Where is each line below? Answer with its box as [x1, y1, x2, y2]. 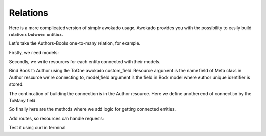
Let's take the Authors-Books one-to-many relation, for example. [9, 40, 141, 46]
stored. [9, 81, 24, 87]
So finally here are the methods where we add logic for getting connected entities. [9, 106, 176, 112]
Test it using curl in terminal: [9, 125, 66, 131]
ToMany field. [9, 98, 37, 103]
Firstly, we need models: [9, 49, 59, 55]
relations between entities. [9, 31, 63, 37]
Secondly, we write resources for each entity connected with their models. [9, 59, 161, 65]
